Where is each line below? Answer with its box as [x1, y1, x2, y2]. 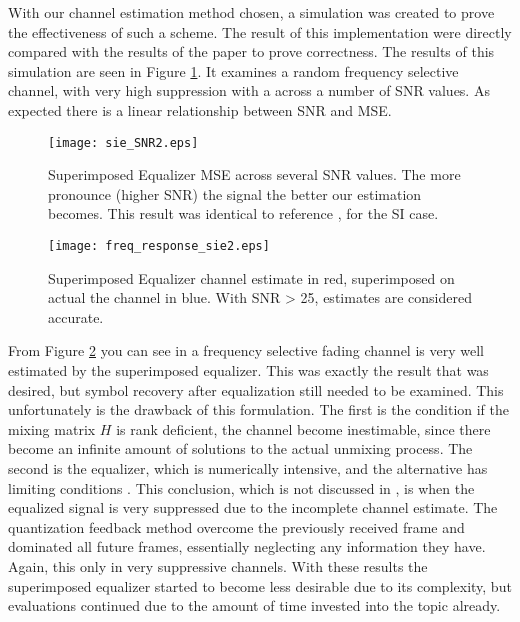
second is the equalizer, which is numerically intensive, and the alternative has [8, 458, 488, 478]
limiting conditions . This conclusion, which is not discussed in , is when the [8, 477, 475, 498]
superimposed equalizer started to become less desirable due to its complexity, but [8, 575, 512, 596]
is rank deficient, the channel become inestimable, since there [116, 418, 491, 439]
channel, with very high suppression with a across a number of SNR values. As [8, 80, 490, 101]
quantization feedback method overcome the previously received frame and [8, 516, 465, 537]
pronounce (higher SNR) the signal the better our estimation [48, 183, 422, 204]
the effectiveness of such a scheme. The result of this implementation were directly [8, 21, 512, 42]
